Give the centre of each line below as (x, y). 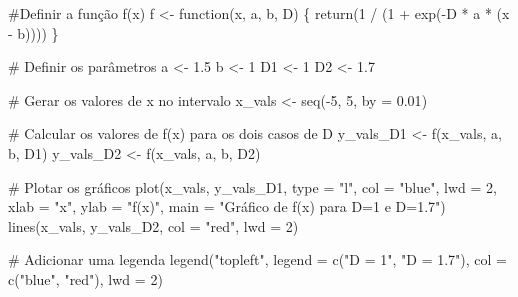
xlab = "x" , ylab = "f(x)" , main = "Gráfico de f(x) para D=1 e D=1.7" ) (227, 206)
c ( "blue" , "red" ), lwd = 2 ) (85, 278)
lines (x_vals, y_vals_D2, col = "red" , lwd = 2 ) (153, 225)
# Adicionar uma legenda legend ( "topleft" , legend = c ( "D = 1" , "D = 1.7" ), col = (257, 259)
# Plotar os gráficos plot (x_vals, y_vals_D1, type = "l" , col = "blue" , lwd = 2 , (252, 186)
